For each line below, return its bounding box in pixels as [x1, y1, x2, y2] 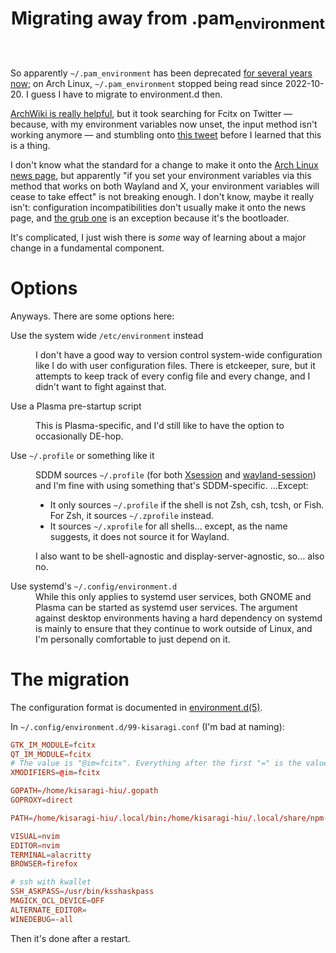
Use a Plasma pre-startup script [10, 400, 142, 412]
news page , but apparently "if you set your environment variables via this [10, 169, 312, 181]
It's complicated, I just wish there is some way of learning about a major [10, 231, 307, 243]
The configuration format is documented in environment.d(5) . [10, 701, 263, 713]
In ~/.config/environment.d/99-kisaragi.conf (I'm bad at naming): [10, 720, 285, 732]
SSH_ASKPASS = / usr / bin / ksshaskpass [10, 887, 155, 897]
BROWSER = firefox [10, 859, 78, 869]
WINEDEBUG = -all [10, 914, 74, 924]
